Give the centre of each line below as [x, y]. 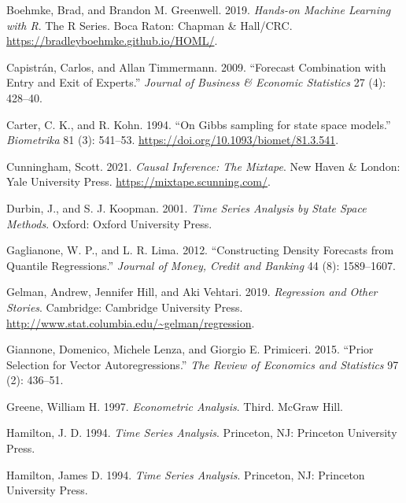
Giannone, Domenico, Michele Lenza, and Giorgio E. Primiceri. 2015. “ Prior [190, 349]
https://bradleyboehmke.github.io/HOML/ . [112, 41]
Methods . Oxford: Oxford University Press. [109, 223]
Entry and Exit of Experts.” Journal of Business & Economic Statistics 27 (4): [196, 82]
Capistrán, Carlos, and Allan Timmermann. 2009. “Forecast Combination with [196, 67]
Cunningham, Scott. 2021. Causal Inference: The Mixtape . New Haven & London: [203, 166]
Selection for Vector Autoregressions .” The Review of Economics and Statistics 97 [203, 364]
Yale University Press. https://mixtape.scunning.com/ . [138, 181]
